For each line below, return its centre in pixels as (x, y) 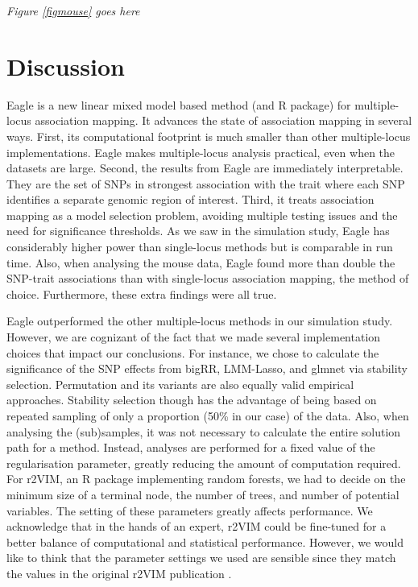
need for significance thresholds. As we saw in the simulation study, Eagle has (198, 231)
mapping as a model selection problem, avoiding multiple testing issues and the (202, 215)
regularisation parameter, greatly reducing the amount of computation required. (204, 463)
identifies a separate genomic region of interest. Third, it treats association (190, 199)
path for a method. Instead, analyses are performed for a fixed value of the (191, 447)
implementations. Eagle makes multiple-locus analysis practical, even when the (201, 152)
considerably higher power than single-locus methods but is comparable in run (200, 247)
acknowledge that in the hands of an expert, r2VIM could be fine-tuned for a (197, 526)
